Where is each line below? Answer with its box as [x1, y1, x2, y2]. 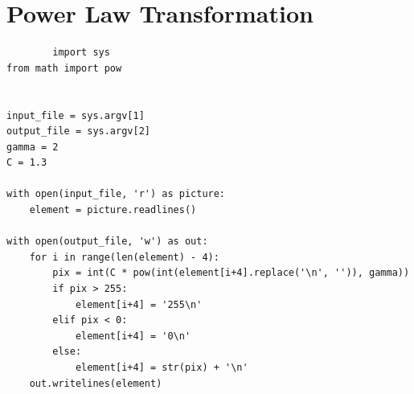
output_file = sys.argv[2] [6, 125, 150, 137]
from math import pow [6, 62, 122, 74]
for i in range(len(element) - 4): [29, 251, 219, 263]
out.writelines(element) [29, 377, 162, 389]
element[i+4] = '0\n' [75, 330, 191, 342]
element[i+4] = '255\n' [75, 298, 203, 310]
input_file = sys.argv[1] [6, 109, 145, 121]
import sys [52, 47, 110, 59]
